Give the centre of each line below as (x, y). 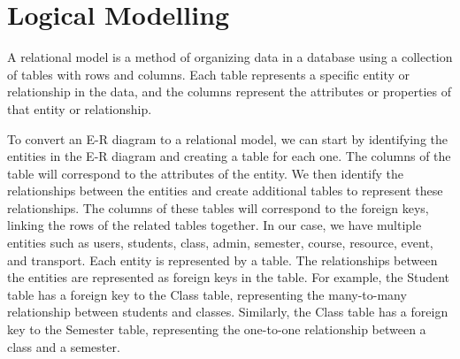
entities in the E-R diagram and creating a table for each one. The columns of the (229, 156)
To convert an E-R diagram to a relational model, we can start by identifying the (228, 138)
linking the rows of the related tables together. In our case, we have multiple (215, 225)
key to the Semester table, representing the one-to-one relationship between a (217, 329)
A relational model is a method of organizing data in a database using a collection (230, 57)
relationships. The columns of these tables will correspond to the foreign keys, (218, 207)
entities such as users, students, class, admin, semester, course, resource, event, (220, 243)
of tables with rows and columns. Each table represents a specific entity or (208, 74)
